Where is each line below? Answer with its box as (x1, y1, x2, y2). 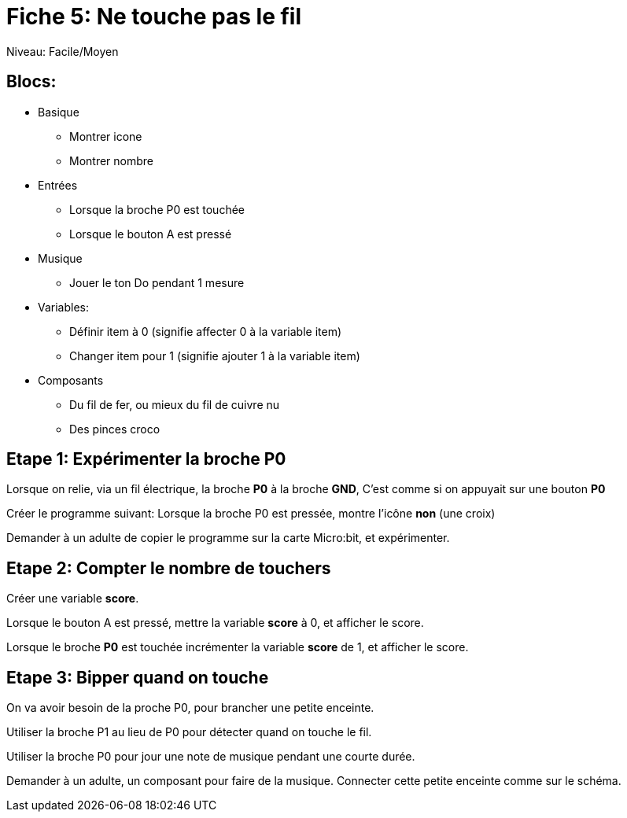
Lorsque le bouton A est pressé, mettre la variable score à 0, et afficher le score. (6, 616, 424, 630)
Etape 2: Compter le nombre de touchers (6, 558, 331, 578)
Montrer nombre (69, 153, 154, 168)
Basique (38, 105, 79, 119)
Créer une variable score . (6, 591, 139, 606)
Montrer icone (69, 129, 142, 143)
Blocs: (6, 72, 57, 92)
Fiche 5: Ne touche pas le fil (6, 3, 302, 30)
